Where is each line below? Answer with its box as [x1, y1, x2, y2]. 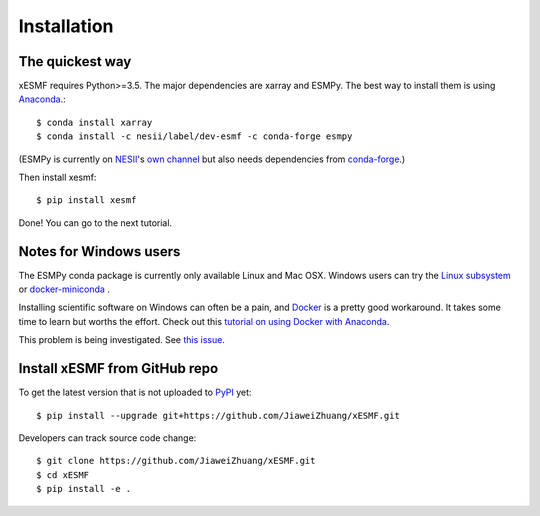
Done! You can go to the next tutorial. [18, 216, 173, 229]
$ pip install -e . [36, 483, 132, 495]
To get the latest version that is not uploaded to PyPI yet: [18, 386, 252, 399]
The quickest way [18, 53, 132, 70]
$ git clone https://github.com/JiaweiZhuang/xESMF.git [36, 455, 316, 467]
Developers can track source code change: [18, 431, 197, 444]
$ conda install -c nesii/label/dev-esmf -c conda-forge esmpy [36, 131, 353, 142]
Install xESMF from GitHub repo [18, 360, 219, 377]
